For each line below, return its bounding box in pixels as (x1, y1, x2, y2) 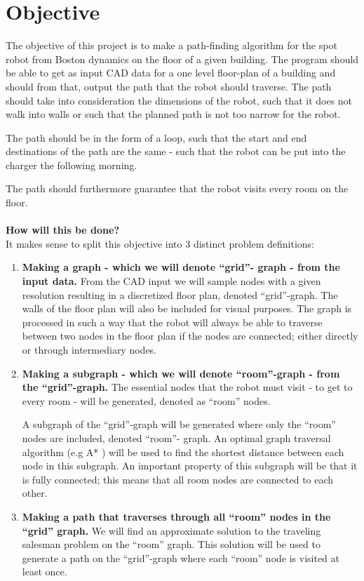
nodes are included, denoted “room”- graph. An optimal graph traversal (22, 430, 331, 445)
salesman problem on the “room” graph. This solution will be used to (22, 537, 321, 552)
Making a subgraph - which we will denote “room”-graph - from (22, 366, 340, 380)
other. (22, 486, 48, 500)
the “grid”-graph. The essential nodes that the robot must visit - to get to (22, 380, 353, 394)
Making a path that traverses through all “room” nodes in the (22, 509, 331, 523)
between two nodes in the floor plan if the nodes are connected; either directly (22, 328, 358, 343)
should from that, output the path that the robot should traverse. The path (6, 79, 332, 93)
